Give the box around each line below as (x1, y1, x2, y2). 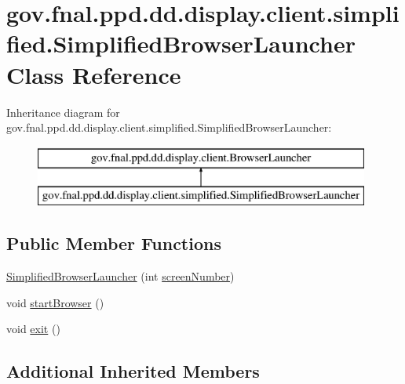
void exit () (6, 321, 60, 337)
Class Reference (6, 58, 181, 90)
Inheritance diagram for (6, 103, 120, 120)
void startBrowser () (6, 294, 104, 310)
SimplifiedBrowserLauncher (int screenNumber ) (6, 268, 235, 284)
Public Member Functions (6, 231, 221, 255)
